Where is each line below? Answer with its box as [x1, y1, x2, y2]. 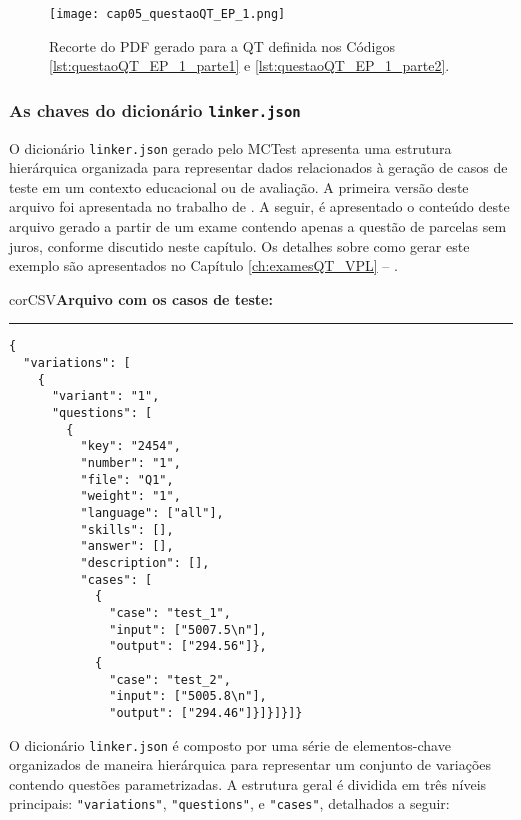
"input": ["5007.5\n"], [109, 622, 267, 637]
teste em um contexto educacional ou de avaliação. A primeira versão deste [9, 176, 469, 197]
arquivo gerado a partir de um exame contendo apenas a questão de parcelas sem [9, 216, 507, 237]
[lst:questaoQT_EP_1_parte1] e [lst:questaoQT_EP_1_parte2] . [49, 55, 450, 76]
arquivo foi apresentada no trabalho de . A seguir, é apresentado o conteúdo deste [9, 196, 510, 217]
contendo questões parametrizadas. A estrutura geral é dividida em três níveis [9, 773, 487, 794]
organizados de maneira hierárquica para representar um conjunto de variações [9, 754, 492, 775]
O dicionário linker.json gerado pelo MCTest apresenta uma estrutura [9, 137, 452, 158]
